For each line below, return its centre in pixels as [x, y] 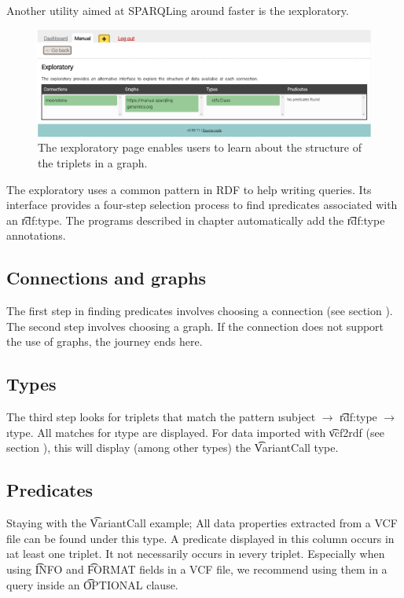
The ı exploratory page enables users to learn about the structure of [200, 147]
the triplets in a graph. [93, 163]
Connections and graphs [107, 278]
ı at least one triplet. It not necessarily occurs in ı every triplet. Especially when [196, 554]
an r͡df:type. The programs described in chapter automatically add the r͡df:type [196, 220]
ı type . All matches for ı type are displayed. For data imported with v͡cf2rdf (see [195, 432]
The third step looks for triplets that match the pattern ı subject [161, 417]
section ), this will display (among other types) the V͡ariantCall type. [173, 448]
